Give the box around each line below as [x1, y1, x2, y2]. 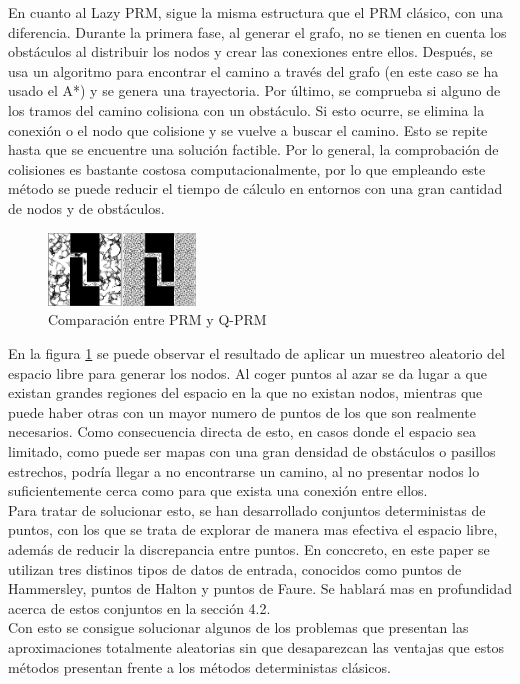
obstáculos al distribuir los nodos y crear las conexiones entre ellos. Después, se [8, 41, 493, 62]
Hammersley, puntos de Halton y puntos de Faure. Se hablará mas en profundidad [8, 578, 512, 599]
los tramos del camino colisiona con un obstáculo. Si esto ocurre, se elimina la [8, 99, 485, 120]
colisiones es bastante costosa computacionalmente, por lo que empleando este [8, 158, 486, 179]
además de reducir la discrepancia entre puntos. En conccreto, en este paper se [8, 539, 490, 559]
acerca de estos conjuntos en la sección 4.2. [8, 597, 271, 618]
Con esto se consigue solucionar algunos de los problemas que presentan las [8, 617, 469, 638]
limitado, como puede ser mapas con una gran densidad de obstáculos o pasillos [8, 441, 496, 462]
